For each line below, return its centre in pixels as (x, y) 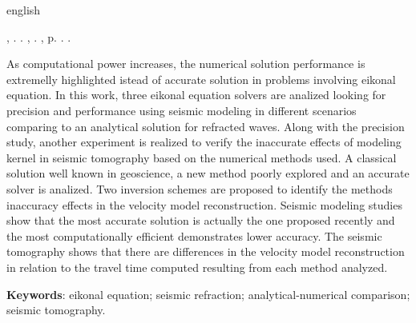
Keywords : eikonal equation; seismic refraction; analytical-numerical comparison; (208, 294)
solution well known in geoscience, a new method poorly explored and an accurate (208, 173)
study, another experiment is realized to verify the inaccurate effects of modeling (204, 142)
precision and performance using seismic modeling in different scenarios (182, 110)
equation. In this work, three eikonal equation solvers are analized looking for (196, 95)
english (24, 10)
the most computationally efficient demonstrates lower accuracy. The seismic (194, 235)
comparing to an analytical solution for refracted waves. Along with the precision (206, 126)
